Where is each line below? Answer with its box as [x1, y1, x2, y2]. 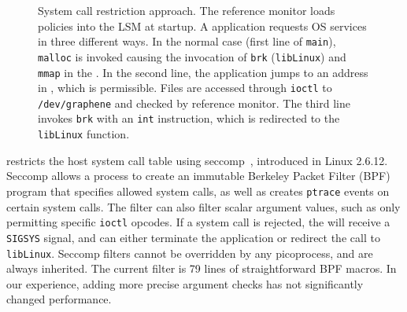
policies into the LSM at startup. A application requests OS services [38, 17, 367, 34]
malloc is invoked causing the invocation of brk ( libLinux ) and [38, 48, 346, 64]
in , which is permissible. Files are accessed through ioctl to [38, 79, 332, 96]
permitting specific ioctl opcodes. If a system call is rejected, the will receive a [6, 214, 390, 230]
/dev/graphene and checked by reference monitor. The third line [38, 94, 350, 111]
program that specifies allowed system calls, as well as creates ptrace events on [6, 182, 390, 199]
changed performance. [6, 291, 112, 307]
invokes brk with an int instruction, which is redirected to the [38, 110, 340, 127]
